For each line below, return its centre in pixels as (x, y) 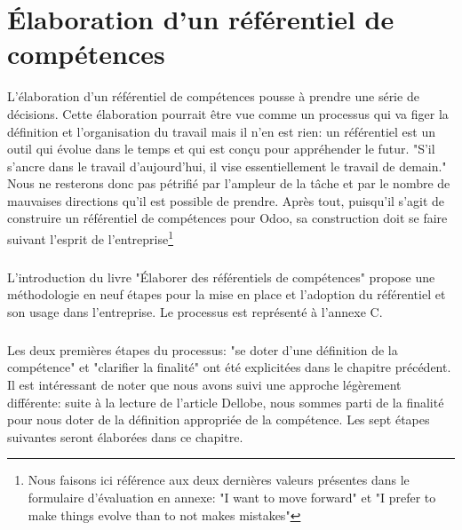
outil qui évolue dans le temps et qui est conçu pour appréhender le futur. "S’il (221, 149)
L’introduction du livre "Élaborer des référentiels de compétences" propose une (221, 277)
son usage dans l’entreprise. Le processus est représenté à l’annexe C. (195, 311)
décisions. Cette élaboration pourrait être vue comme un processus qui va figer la (228, 113)
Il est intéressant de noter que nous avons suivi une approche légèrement (204, 385)
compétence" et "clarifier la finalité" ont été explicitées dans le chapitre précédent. (229, 367)
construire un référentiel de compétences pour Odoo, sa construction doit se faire (227, 218)
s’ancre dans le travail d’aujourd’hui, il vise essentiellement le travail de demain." (227, 166)
